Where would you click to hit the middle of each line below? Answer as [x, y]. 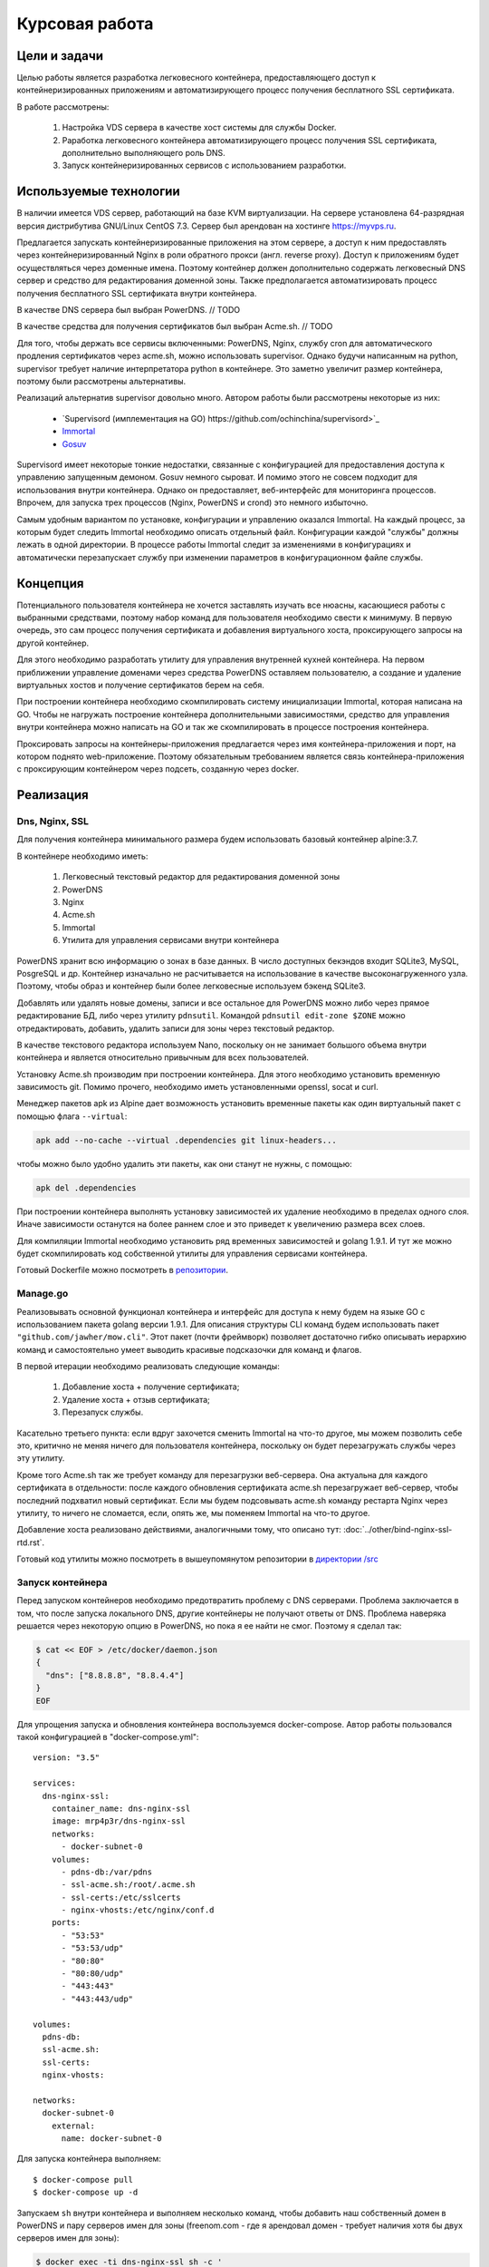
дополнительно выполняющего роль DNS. [144, 153]
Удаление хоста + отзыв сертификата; [136, 1399]
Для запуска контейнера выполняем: [89, 2159]
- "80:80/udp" [92, 1974]
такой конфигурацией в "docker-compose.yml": [108, 1737]
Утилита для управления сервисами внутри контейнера [171, 940]
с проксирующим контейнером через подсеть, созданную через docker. [158, 769]
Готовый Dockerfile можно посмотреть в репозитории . [122, 1270]
